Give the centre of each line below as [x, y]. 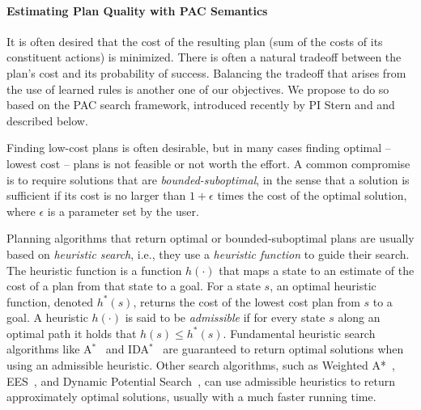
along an [359, 317]
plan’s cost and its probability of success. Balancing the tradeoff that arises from [206, 72]
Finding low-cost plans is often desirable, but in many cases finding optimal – [199, 148]
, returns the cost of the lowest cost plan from [247, 301]
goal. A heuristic [47, 317]
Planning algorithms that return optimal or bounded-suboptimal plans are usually [210, 238]
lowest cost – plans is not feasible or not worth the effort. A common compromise [208, 163]
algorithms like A [49, 349]
